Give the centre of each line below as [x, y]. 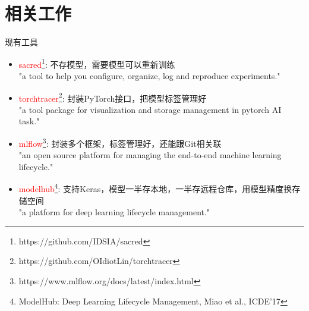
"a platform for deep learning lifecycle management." [114, 212]
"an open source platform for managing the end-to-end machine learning [150, 155]
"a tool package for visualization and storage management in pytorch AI [150, 109]
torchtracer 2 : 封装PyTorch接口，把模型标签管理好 [113, 97]
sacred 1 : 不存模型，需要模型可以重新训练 [97, 63]
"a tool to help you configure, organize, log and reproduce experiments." [149, 75]
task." [29, 121]
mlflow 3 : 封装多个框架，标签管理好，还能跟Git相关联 [120, 142]
